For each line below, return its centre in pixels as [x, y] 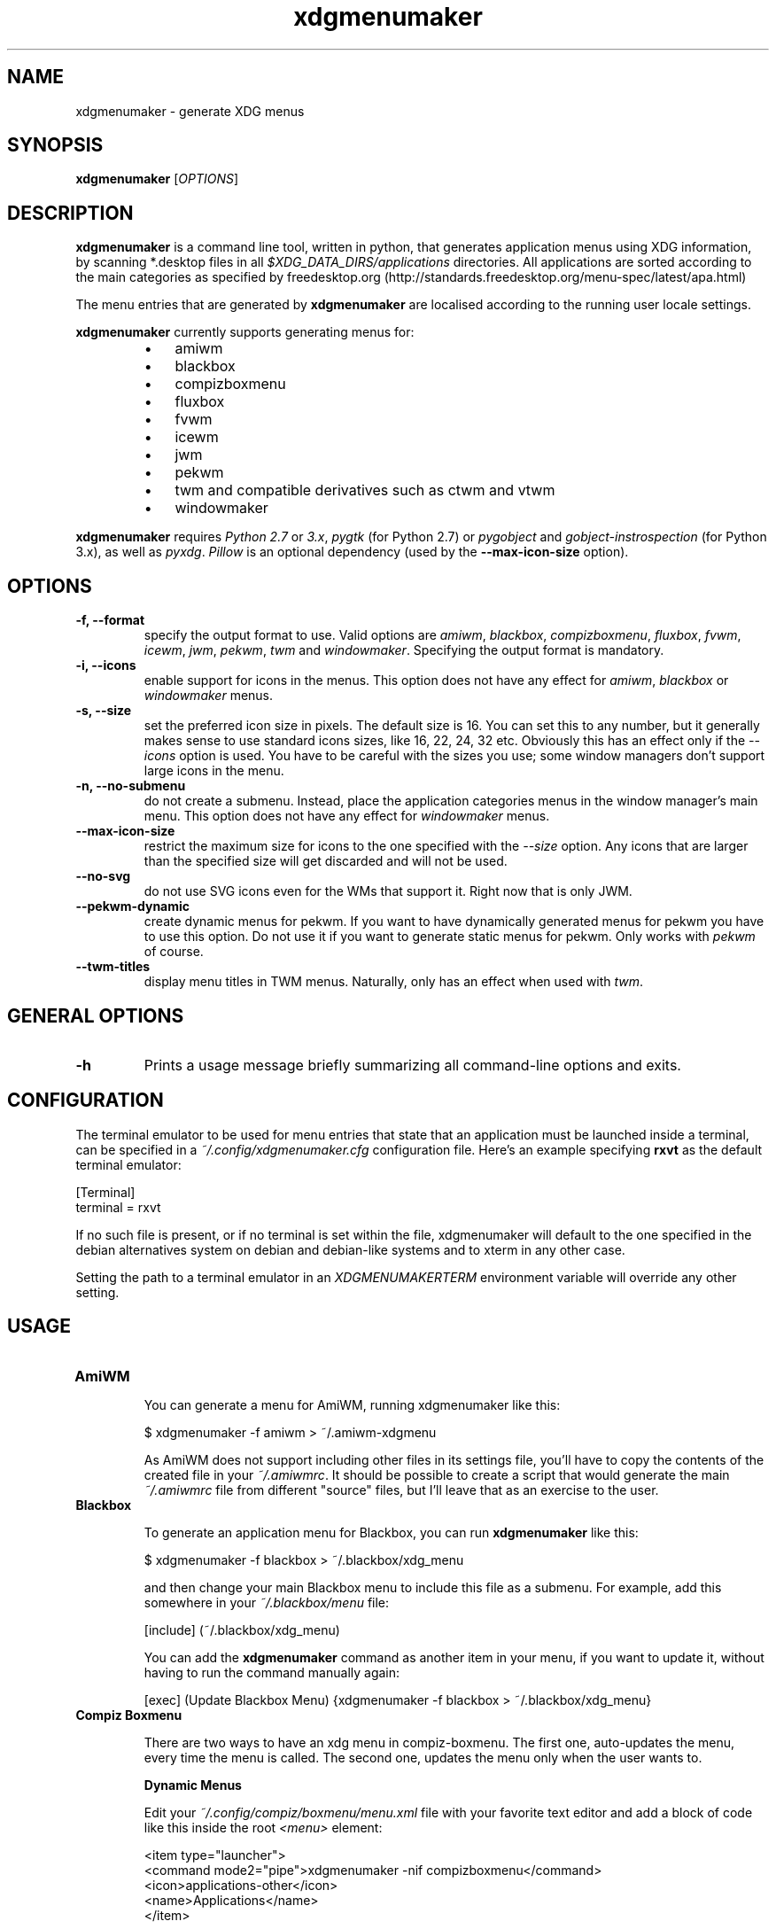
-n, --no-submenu [131, 786]
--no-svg [103, 876]
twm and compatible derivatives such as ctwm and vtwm [365, 490]
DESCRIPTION [70, 213]
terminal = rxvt [118, 1207]
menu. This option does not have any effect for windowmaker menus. [347, 816]
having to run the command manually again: [272, 1672]
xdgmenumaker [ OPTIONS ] [157, 179]
